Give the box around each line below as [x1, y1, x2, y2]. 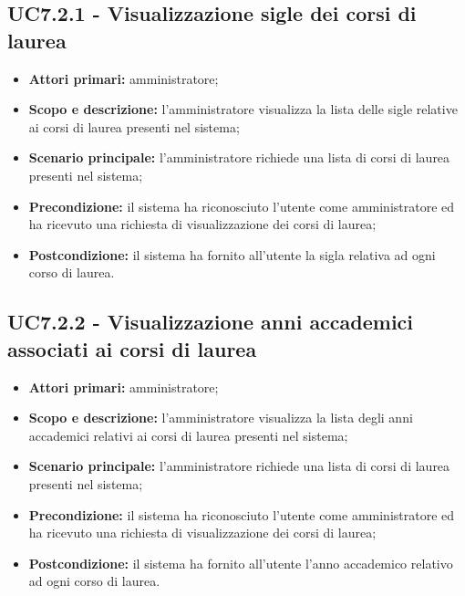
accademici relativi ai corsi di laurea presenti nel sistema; [28, 425, 348, 444]
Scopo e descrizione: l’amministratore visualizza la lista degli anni [28, 408, 413, 427]
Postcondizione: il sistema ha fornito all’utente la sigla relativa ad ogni [28, 245, 436, 264]
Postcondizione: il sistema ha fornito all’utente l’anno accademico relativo [28, 553, 453, 572]
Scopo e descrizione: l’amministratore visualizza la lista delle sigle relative [28, 99, 458, 119]
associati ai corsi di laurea [7, 334, 257, 362]
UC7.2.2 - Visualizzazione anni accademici [7, 308, 414, 336]
